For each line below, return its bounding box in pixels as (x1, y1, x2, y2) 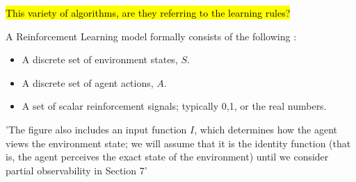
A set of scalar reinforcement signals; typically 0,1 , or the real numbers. (22, 99, 327, 113)
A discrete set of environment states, (22, 52, 178, 67)
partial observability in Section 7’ (6, 163, 147, 177)
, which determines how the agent (194, 122, 338, 136)
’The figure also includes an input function (6, 122, 187, 136)
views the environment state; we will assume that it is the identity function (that (6, 135, 351, 150)
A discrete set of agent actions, (22, 75, 154, 90)
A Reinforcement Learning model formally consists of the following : (6, 28, 297, 43)
